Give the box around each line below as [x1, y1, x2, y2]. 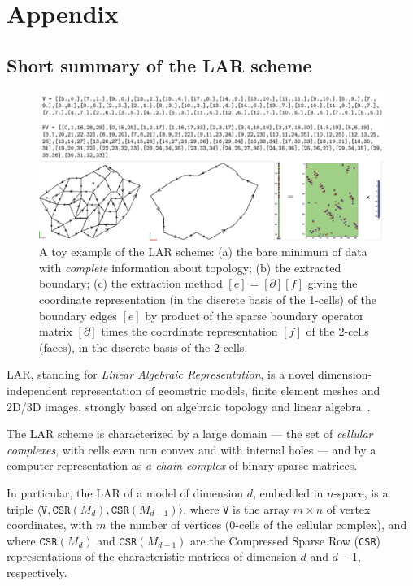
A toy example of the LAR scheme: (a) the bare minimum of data [39, 243, 367, 260]
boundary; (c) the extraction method [39, 275, 223, 292]
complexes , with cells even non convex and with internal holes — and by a [7, 441, 376, 458]
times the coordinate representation [101, 323, 278, 340]
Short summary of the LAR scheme [7, 52, 312, 77]
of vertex [326, 500, 371, 517]
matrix [39, 323, 72, 340]
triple [7, 500, 33, 517]
